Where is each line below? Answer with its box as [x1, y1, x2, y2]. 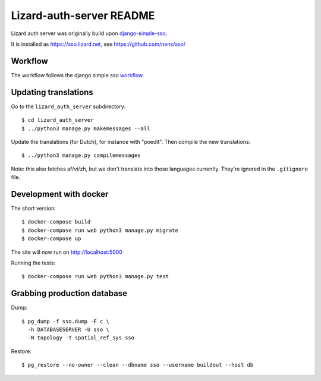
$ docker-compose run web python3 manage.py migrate [21, 226, 178, 234]
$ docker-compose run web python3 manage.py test [21, 273, 169, 280]
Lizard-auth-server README [11, 9, 155, 22]
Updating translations [11, 87, 93, 97]
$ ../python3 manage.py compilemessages [21, 152, 141, 159]
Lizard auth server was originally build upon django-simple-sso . [11, 30, 168, 37]
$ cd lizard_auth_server [21, 116, 94, 124]
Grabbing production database [11, 288, 128, 298]
